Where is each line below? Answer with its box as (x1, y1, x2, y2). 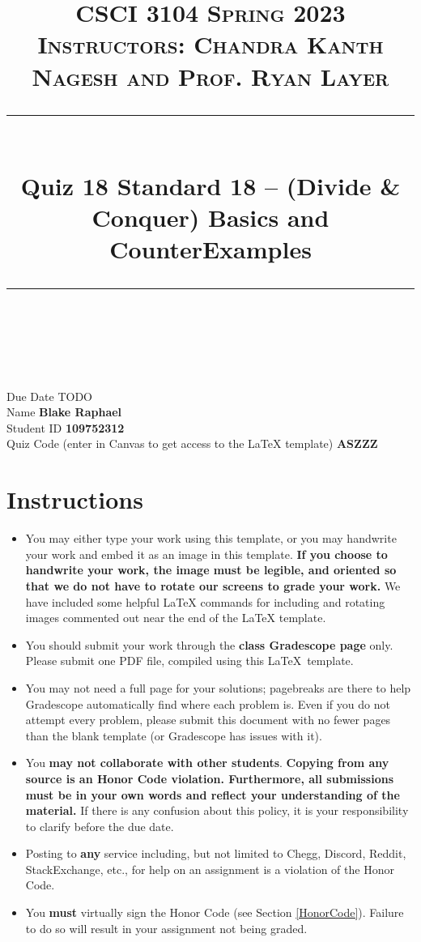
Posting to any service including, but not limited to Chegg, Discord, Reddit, (25, 845, 406, 862)
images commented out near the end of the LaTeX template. (25, 609, 326, 626)
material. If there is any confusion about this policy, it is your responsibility (25, 802, 409, 819)
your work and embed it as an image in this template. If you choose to (25, 545, 388, 562)
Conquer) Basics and (91, 201, 330, 234)
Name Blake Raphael (6, 403, 122, 420)
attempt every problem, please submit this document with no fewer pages (25, 711, 391, 728)
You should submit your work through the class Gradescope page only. (25, 636, 393, 653)
